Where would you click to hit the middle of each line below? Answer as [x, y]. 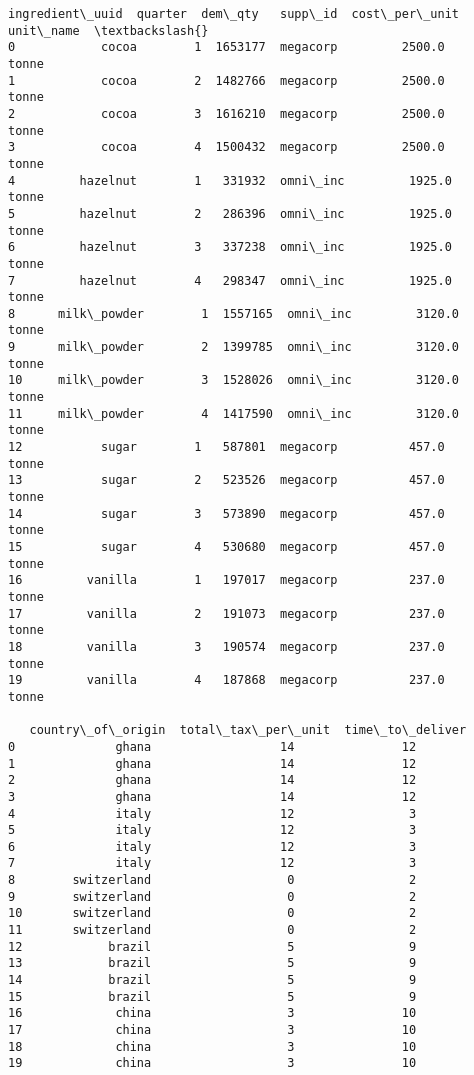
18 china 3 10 [212, 1046]
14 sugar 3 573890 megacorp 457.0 [226, 513]
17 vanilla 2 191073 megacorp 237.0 [226, 613]
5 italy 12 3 [212, 830]
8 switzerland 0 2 [212, 880]
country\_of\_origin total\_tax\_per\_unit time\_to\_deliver [248, 730]
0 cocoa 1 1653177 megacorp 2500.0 [226, 47]
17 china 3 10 [212, 1030]
